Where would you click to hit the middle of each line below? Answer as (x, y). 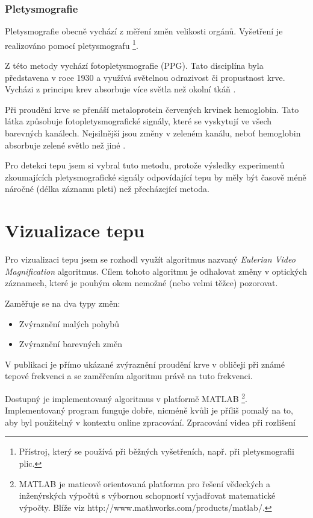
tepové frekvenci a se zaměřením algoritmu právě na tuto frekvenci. (129, 376)
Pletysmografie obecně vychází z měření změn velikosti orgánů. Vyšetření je (144, 31)
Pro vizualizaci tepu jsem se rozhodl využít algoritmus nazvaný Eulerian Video (150, 259)
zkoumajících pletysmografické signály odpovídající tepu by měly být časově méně (156, 177)
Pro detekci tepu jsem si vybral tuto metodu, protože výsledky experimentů (145, 165)
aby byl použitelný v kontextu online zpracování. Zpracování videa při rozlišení (150, 422)
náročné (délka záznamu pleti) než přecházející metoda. (107, 189)
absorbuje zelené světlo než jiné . (65, 145)
